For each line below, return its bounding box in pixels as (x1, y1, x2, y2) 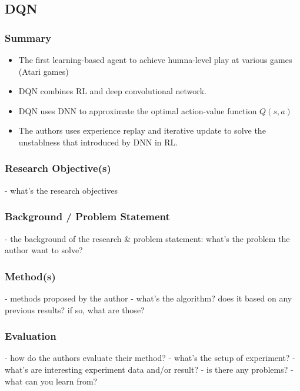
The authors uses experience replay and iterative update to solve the (18, 124, 266, 137)
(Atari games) (18, 65, 69, 77)
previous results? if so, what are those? (5, 303, 145, 316)
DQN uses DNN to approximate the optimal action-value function (18, 104, 257, 117)
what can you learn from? (5, 375, 98, 387)
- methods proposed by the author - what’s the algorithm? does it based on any (5, 292, 292, 304)
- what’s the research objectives (5, 184, 118, 196)
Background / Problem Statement (5, 209, 170, 224)
